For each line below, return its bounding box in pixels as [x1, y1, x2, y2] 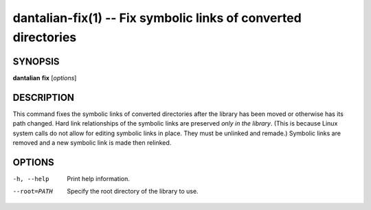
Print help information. [67, 174, 130, 183]
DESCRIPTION [12, 91, 75, 103]
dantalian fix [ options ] [12, 73, 77, 82]
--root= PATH [12, 187, 53, 196]
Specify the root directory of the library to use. [67, 187, 199, 196]
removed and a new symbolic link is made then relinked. [12, 138, 172, 147]
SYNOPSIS [12, 56, 60, 67]
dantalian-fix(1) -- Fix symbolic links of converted [12, 10, 302, 25]
